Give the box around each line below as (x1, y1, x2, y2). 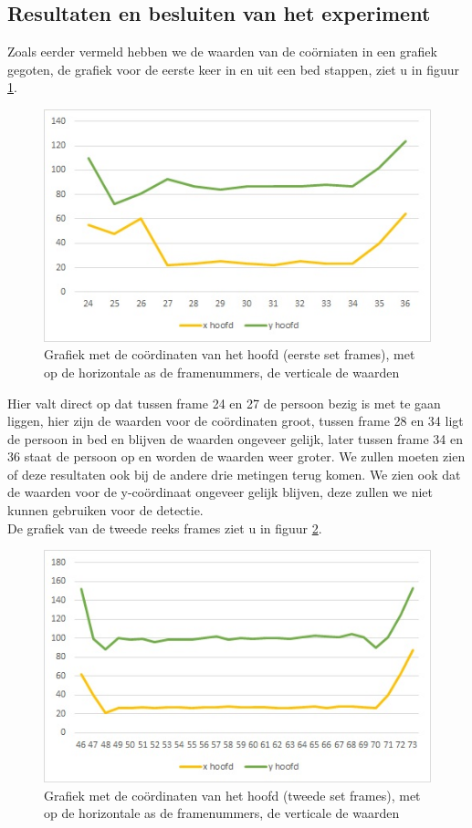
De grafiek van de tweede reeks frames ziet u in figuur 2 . (7, 518, 322, 537)
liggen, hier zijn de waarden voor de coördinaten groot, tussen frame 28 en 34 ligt (7, 411, 464, 430)
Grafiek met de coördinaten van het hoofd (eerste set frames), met (44, 345, 415, 364)
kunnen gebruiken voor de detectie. (7, 501, 204, 520)
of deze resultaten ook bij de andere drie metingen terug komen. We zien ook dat (7, 464, 461, 483)
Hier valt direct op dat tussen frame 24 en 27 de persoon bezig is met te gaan (7, 393, 441, 412)
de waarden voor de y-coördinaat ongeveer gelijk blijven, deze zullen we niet (7, 482, 434, 502)
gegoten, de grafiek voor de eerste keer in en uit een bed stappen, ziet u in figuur (7, 59, 459, 78)
